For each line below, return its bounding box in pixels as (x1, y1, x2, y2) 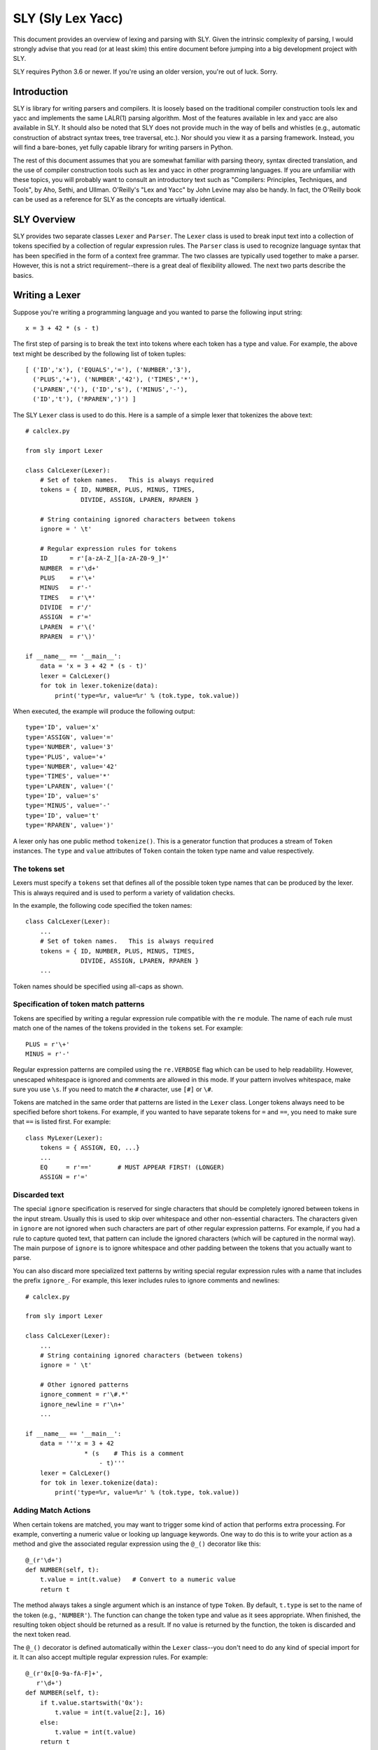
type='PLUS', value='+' (25, 752, 107, 761)
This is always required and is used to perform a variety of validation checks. (13, 888, 235, 897)
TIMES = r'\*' (39, 594, 96, 601)
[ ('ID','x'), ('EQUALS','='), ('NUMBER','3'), (25, 366, 192, 374)
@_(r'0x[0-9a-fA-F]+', (25, 1669, 104, 1677)
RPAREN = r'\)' (39, 633, 96, 640)
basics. (13, 271, 34, 279)
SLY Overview (13, 213, 76, 225)
